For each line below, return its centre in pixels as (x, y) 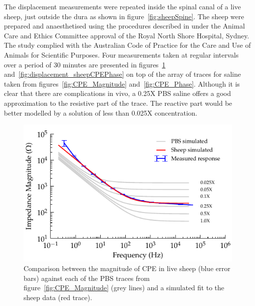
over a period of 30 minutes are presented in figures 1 (85, 64)
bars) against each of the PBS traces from (87, 278)
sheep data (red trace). (58, 297)
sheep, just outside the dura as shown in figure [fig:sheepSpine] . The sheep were (124, 16)
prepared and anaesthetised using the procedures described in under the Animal (125, 26)
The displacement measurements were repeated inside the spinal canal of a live (123, 6)
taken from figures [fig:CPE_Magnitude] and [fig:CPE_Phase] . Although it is (122, 83)
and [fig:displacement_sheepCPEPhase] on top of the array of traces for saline (123, 74)
